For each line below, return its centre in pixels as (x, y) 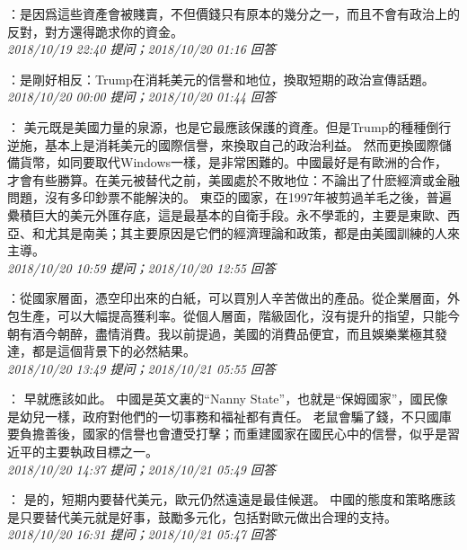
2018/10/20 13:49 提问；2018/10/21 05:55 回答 (141, 368)
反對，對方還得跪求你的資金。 (95, 31)
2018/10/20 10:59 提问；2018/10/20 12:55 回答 (141, 267)
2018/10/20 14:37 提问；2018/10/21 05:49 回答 (141, 469)
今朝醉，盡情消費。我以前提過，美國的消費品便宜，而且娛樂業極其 (239, 333)
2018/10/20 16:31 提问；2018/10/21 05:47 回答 (141, 534)
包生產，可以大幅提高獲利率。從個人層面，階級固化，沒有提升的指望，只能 (227, 315)
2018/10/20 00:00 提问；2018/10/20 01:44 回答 (141, 97)
